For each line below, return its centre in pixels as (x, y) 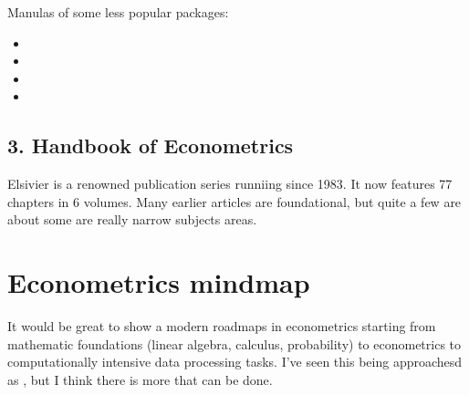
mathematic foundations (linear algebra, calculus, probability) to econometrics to (234, 343)
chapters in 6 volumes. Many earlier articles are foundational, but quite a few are (234, 201)
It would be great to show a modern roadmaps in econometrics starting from (222, 326)
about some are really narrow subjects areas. (132, 219)
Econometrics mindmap (159, 282)
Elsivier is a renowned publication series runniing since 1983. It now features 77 (230, 184)
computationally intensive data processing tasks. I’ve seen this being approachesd (235, 362)
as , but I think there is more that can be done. (140, 379)
